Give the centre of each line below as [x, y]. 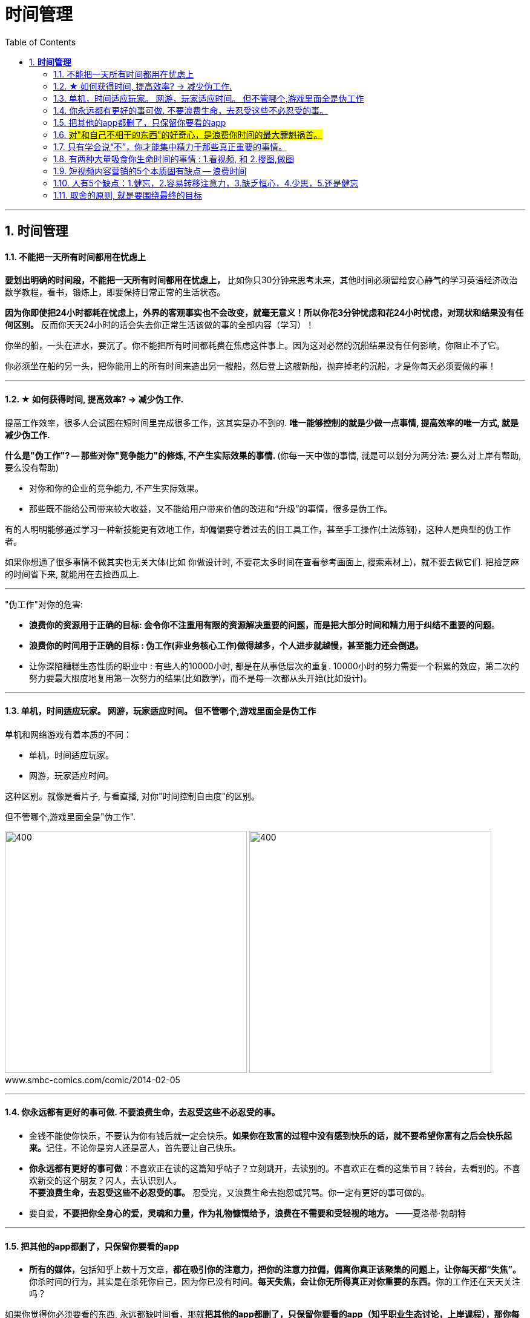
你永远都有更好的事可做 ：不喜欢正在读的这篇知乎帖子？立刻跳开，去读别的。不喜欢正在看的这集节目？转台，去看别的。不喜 [275, 1169]
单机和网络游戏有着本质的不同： [68, 734]
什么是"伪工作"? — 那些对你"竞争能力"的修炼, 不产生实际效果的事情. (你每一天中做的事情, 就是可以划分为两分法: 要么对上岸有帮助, [263, 455]
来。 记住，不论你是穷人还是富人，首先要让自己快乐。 [135, 1148]
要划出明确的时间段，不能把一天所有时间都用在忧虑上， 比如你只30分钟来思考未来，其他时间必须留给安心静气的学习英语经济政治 [261, 280]
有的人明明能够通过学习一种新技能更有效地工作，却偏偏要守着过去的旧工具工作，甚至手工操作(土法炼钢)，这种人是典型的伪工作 [258, 529]
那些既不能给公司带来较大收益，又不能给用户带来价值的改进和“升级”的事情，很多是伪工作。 [211, 508]
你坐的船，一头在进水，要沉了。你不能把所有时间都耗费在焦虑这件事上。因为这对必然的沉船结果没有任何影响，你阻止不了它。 [255, 346]
